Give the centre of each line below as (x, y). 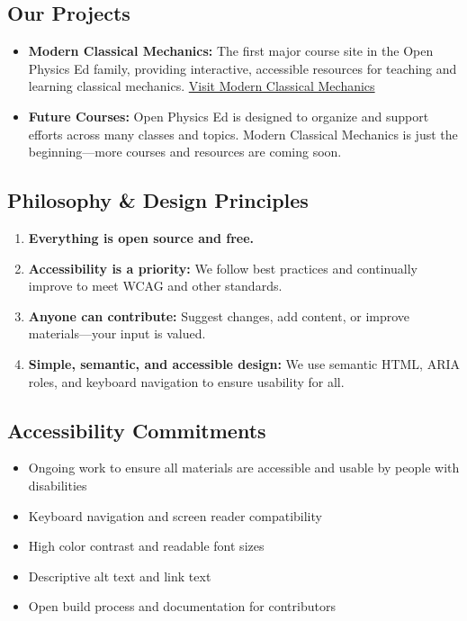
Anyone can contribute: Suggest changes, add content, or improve (219, 315)
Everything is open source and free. (141, 237)
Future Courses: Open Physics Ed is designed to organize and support (229, 116)
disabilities (58, 485)
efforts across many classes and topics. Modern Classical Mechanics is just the (243, 134)
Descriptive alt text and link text (120, 576)
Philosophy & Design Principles (158, 200)
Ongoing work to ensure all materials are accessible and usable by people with (244, 468)
